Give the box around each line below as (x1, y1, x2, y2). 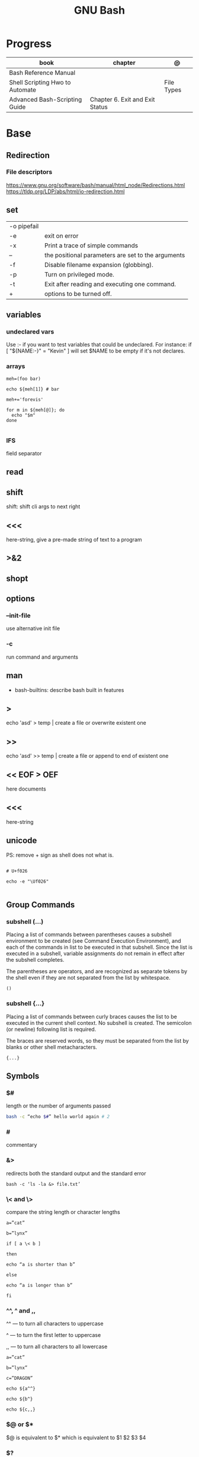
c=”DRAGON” (6, 1376, 33, 1382)
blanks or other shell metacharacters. (6, 1043, 98, 1050)
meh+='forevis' (6, 396, 44, 402)
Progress (6, 37, 52, 51)
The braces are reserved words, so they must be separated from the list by (6, 1037, 190, 1044)
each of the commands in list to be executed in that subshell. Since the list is (6, 943, 193, 951)
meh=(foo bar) (6, 376, 41, 382)
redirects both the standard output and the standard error (6, 1169, 146, 1177)
